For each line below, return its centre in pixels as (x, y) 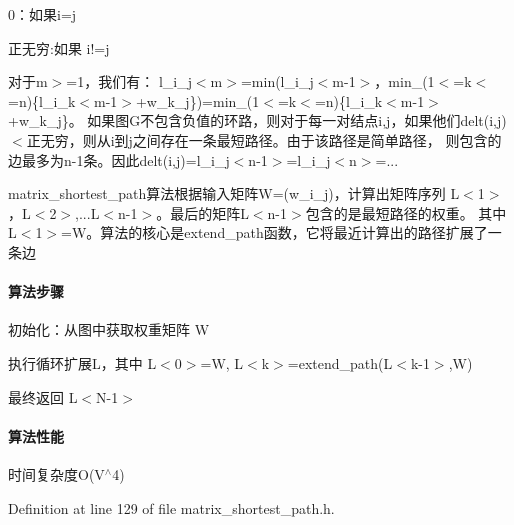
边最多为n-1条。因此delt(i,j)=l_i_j (119, 159)
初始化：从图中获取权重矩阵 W (109, 329)
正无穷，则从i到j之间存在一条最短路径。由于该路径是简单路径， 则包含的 (264, 139)
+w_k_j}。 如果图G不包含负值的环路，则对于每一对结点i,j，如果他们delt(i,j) (257, 120)
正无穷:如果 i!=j (59, 47)
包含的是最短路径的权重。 (389, 212)
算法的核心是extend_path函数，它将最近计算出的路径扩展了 (294, 232)
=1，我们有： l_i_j (129, 81)
